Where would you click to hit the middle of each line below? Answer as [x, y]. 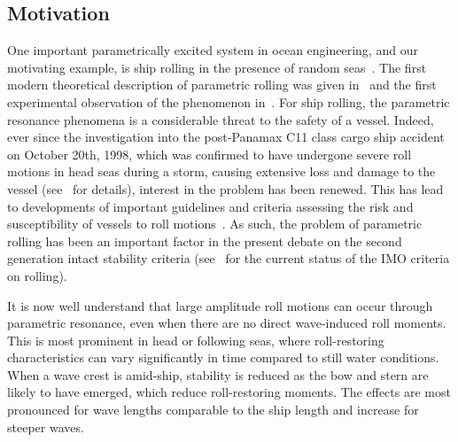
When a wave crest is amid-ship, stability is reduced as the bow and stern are [218, 374]
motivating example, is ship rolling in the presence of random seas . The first [217, 67]
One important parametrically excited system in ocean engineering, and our [213, 50]
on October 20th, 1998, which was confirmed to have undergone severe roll [210, 154]
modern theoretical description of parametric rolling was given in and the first [222, 85]
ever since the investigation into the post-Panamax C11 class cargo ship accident [226, 137]
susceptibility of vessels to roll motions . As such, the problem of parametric [215, 224]
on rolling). [37, 275]
